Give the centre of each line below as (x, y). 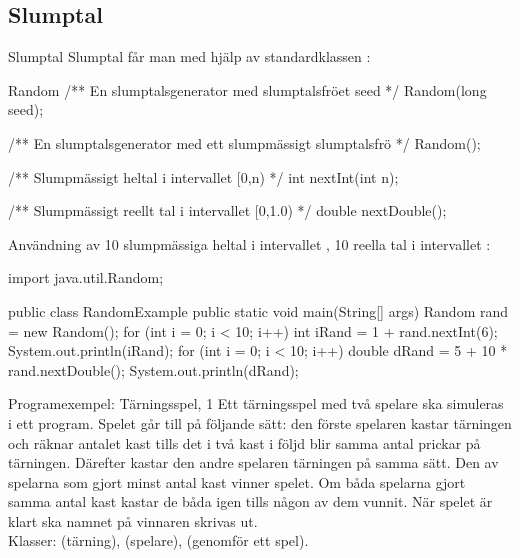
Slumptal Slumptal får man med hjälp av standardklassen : (189, 56)
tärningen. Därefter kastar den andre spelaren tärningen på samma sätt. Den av (253, 462)
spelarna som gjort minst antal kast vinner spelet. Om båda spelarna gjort (237, 481)
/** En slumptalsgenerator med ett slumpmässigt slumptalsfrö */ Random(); (244, 142)
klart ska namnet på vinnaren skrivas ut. (133, 520)
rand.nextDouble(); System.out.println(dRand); (153, 369)
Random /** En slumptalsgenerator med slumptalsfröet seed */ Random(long (247, 89)
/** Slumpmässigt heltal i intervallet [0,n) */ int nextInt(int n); (203, 176)
